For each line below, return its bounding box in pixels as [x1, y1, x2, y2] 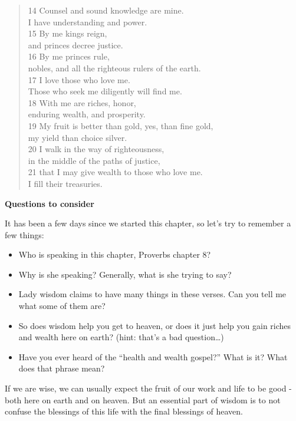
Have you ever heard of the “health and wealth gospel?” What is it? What [18, 350, 288, 363]
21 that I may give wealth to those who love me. [28, 166, 203, 178]
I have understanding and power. [28, 15, 147, 28]
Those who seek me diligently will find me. [28, 85, 182, 97]
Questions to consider [5, 197, 94, 209]
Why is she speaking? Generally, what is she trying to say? [18, 268, 232, 280]
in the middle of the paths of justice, [28, 154, 160, 166]
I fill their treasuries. [28, 177, 103, 189]
